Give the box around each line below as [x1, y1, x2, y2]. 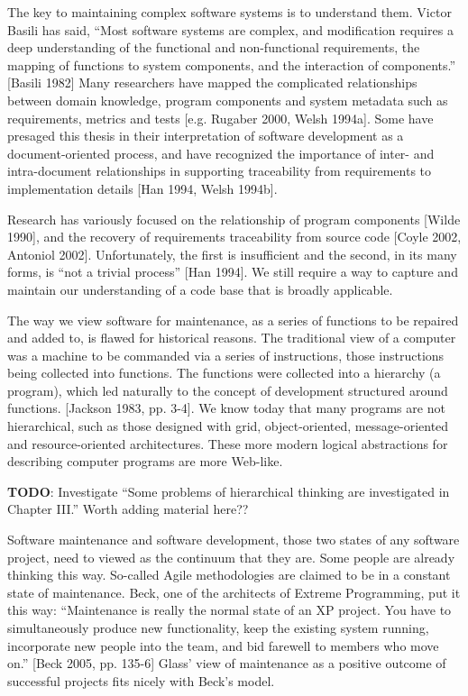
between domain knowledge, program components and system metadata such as [7, 90, 448, 109]
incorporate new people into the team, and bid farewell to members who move [7, 636, 439, 655]
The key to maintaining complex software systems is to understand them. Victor [7, 3, 452, 21]
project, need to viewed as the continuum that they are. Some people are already [7, 547, 455, 566]
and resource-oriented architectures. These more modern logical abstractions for [7, 434, 448, 453]
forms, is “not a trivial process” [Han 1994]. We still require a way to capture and [7, 262, 458, 281]
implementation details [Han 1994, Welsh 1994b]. [7, 179, 278, 197]
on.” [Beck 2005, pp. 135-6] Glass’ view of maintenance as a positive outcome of [7, 654, 446, 673]
